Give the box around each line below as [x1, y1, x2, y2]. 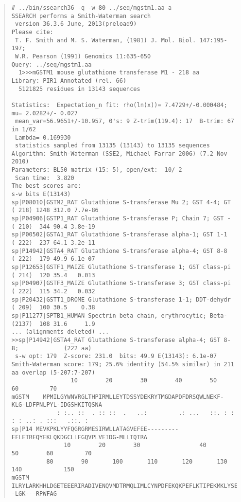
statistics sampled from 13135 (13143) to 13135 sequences [15, 142, 210, 149]
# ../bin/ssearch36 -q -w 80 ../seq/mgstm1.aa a [11, 4, 172, 11]
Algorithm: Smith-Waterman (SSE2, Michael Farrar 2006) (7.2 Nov [11, 150, 227, 157]
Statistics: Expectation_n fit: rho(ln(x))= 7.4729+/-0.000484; [11, 101, 227, 108]
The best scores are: [11, 182, 81, 190]
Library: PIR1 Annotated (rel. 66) [11, 77, 127, 84]
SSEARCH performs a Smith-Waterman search [11, 12, 151, 19]
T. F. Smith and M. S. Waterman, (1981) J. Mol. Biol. [15, 36, 196, 44]
